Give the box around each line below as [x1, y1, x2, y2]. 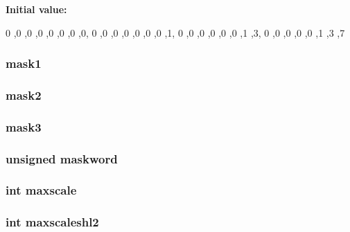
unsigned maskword [6, 150, 118, 167]
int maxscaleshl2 [6, 213, 99, 231]
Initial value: [6, 2, 67, 16]
